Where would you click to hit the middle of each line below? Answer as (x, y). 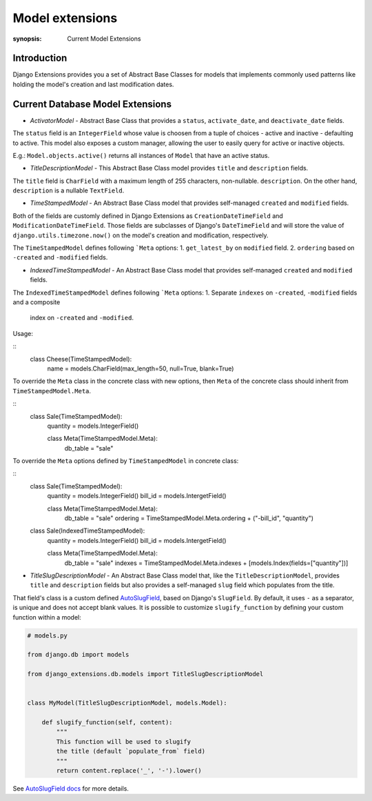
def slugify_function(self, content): (107, 722)
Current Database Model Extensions (92, 104)
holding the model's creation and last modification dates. (93, 84)
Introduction (40, 58)
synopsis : (27, 39)
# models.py (48, 635)
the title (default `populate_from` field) (131, 751)
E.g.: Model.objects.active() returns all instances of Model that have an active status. (141, 155)
